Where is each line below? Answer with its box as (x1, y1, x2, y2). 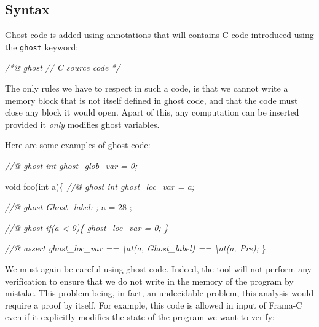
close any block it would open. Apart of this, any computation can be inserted (5, 106, 299, 119)
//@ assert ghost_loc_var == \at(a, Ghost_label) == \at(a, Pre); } (5, 242, 266, 254)
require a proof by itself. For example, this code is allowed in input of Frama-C (5, 298, 302, 311)
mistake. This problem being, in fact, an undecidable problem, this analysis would (5, 286, 314, 299)
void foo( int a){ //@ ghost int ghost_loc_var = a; (5, 179, 195, 192)
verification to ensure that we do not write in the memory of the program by (5, 274, 294, 287)
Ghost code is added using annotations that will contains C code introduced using (5, 28, 314, 41)
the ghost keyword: (5, 40, 79, 53)
